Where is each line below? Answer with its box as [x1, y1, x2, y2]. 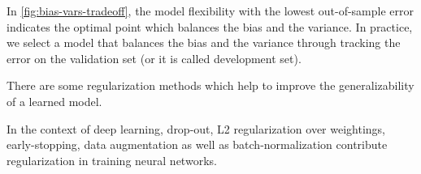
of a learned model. [7, 92, 102, 109]
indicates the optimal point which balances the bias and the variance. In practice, [7, 18, 413, 35]
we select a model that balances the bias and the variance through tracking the [7, 34, 401, 51]
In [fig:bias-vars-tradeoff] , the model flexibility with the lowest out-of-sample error [7, 2, 414, 19]
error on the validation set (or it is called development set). [7, 49, 302, 66]
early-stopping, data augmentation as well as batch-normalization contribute [7, 136, 388, 153]
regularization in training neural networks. [7, 151, 217, 168]
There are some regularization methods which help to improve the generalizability [7, 77, 414, 94]
